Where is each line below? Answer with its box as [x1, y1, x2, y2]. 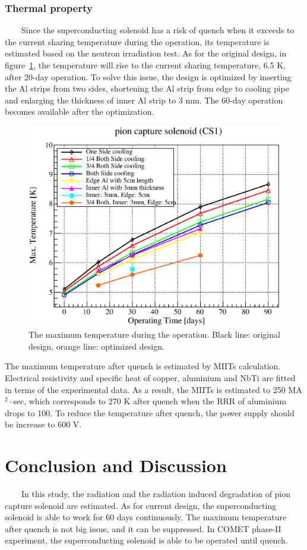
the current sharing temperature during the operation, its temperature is [5, 35, 270, 48]
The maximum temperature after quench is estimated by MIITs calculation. [5, 360, 281, 372]
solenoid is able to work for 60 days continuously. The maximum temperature [5, 511, 287, 523]
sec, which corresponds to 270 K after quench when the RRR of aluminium [13, 395, 287, 407]
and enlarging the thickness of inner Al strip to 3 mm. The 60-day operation [5, 93, 283, 106]
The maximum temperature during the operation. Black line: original [29, 328, 280, 341]
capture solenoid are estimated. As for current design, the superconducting [5, 499, 277, 511]
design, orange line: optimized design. [29, 340, 164, 352]
